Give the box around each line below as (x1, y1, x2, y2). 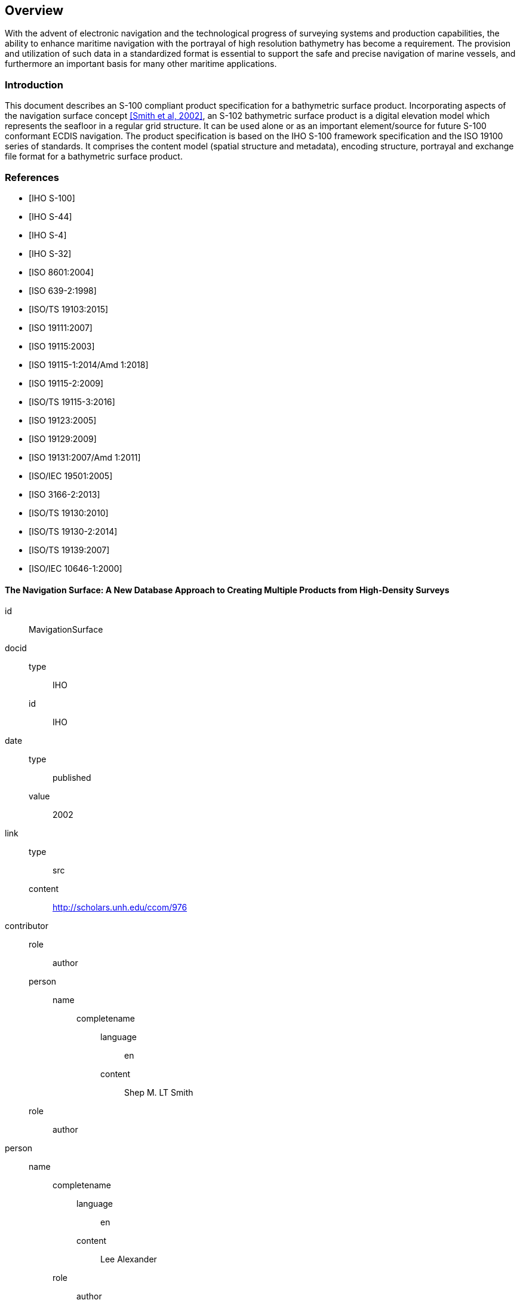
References (5, 171, 59, 183)
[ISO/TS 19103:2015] (29, 303, 109, 314)
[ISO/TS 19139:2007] (29, 544, 110, 555)
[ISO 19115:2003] (29, 341, 95, 351)
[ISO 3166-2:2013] (29, 489, 100, 499)
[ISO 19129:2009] (29, 433, 97, 444)
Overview (5, 3, 64, 18)
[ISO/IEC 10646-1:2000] (29, 563, 122, 574)
